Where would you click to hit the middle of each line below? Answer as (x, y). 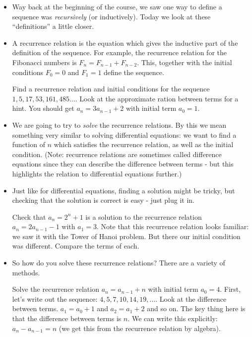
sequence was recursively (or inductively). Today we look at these (111, 16)
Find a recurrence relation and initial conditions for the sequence (111, 89)
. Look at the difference (191, 298)
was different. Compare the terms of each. (76, 246)
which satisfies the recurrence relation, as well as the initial (144, 144)
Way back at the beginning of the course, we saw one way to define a (117, 6)
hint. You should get (43, 108)
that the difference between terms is (67, 318)
